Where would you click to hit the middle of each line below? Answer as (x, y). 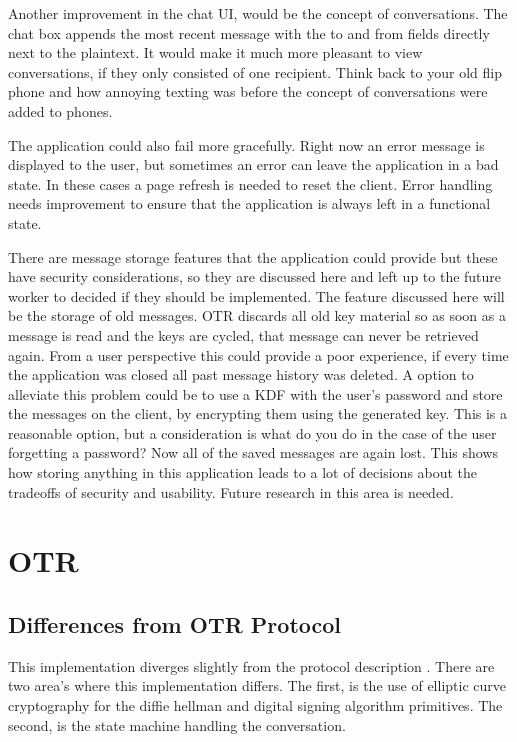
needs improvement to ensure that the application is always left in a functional (249, 203)
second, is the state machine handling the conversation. (177, 724)
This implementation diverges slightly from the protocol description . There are (251, 665)
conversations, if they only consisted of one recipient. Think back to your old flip (255, 71)
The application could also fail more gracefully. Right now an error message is (246, 144)
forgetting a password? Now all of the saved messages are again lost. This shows (253, 452)
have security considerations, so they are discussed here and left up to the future (255, 276)
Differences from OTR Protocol (175, 624)
